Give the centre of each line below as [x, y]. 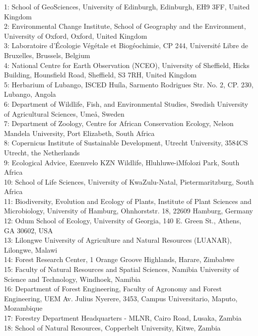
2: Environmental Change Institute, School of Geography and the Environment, [125, 26]
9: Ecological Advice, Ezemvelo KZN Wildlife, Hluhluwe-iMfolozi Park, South [122, 162]
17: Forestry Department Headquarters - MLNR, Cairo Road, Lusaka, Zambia [123, 318]
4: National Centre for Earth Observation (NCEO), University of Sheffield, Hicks [127, 65]
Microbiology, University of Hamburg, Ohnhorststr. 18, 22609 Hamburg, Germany [129, 211]
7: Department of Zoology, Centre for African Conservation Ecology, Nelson [119, 123]
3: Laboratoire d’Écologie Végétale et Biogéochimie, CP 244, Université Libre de [126, 45]
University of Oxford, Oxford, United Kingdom [76, 35]
